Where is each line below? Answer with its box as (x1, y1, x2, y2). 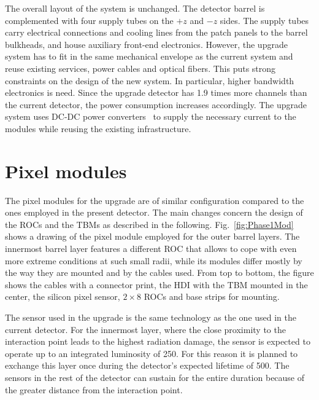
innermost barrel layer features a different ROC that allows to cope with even (5, 242, 297, 255)
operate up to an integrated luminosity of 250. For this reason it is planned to (5, 347, 298, 359)
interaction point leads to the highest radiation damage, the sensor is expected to (5, 335, 310, 348)
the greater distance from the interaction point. (5, 383, 183, 396)
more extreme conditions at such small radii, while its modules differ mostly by (5, 254, 302, 267)
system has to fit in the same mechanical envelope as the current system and (5, 50, 293, 63)
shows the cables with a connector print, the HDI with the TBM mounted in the (5, 278, 308, 291)
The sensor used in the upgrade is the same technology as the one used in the (5, 311, 297, 323)
